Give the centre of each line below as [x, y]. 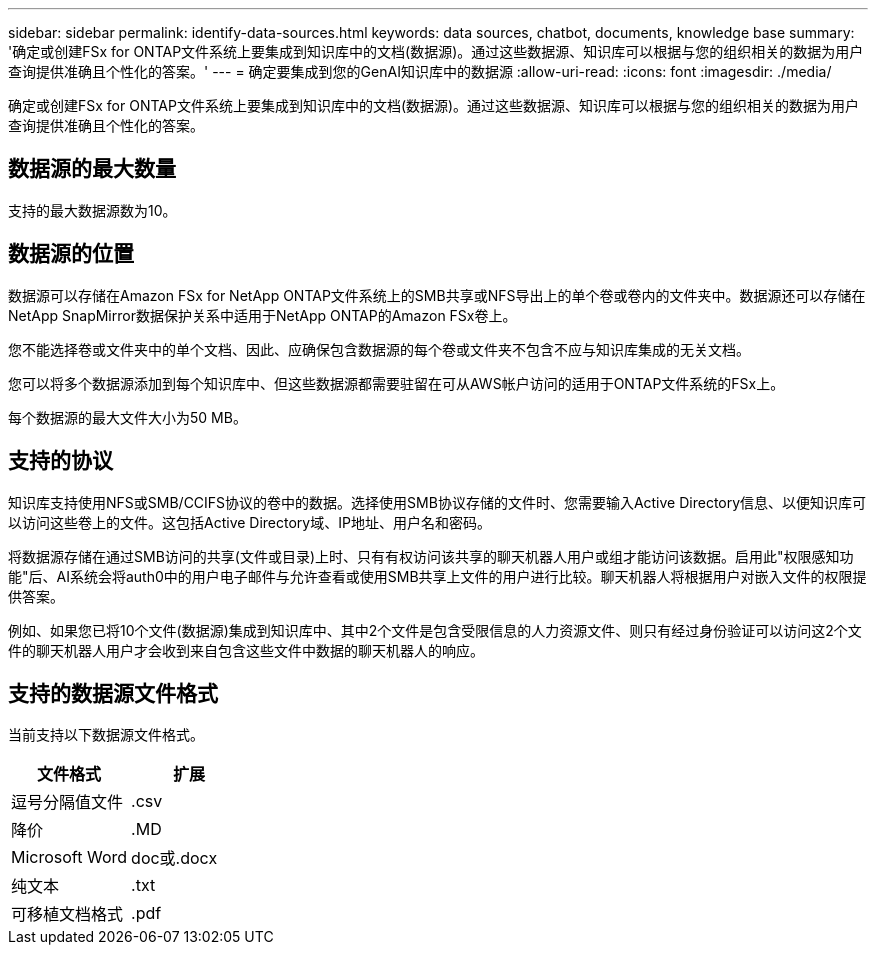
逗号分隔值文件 [67, 802]
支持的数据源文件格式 [113, 693]
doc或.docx [174, 858]
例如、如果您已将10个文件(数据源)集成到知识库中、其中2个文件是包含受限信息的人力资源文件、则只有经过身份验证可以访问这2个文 [435, 630]
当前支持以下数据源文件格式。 [106, 735]
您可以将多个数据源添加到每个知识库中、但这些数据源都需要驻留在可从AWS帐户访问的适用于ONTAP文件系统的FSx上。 [396, 383]
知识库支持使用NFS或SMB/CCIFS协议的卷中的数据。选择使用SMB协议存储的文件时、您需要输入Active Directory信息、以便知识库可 [437, 502]
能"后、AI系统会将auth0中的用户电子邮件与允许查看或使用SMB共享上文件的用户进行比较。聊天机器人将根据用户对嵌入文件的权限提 [437, 576]
